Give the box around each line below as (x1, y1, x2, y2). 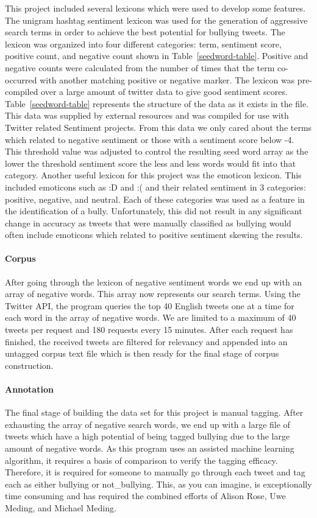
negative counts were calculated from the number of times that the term (5, 61, 275, 74)
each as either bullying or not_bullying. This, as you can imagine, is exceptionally (5, 477, 312, 490)
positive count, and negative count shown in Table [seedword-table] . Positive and (5, 49, 308, 62)
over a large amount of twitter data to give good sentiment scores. (41, 85, 288, 98)
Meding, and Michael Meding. (5, 501, 116, 514)
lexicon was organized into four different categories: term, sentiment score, (5, 37, 282, 50)
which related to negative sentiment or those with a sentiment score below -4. (5, 133, 294, 145)
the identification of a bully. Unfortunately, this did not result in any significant (5, 205, 302, 217)
